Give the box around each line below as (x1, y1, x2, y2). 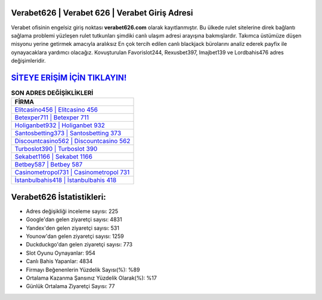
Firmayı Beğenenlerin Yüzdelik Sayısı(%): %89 (26, 266, 140, 273)
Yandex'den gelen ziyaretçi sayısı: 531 (26, 224, 119, 231)
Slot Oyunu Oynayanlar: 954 (26, 249, 95, 256)
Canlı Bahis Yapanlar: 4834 (26, 258, 93, 265)
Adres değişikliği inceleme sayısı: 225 (26, 208, 119, 215)
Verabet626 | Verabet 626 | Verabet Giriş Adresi (11, 8, 193, 18)
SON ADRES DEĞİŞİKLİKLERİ (11, 89, 94, 97)
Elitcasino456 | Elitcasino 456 (14, 106, 98, 114)
